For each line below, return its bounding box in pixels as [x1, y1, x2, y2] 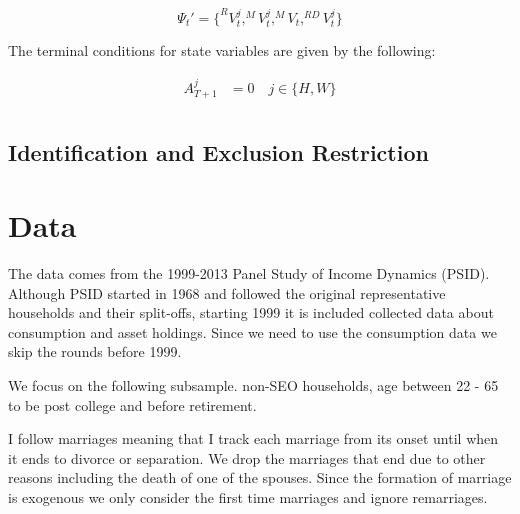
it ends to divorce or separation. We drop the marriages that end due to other [8, 447, 486, 468]
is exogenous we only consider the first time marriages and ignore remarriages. [8, 486, 488, 507]
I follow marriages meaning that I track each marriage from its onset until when [8, 428, 499, 449]
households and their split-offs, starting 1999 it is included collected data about [8, 302, 494, 323]
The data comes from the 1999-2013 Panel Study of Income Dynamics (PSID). [8, 263, 490, 284]
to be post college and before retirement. [8, 394, 257, 415]
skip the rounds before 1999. [8, 341, 182, 362]
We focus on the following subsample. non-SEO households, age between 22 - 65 [8, 375, 499, 395]
